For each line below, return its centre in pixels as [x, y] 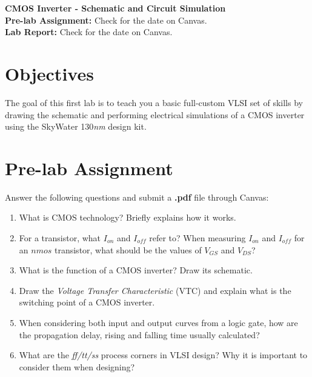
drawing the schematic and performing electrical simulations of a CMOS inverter [155, 114]
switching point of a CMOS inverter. [87, 302]
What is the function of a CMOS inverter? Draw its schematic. [136, 270]
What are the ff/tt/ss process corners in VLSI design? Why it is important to [163, 355]
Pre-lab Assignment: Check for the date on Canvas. [106, 20]
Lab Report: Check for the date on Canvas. [89, 32]
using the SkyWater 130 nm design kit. [76, 126]
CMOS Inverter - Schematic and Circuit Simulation [115, 8]
